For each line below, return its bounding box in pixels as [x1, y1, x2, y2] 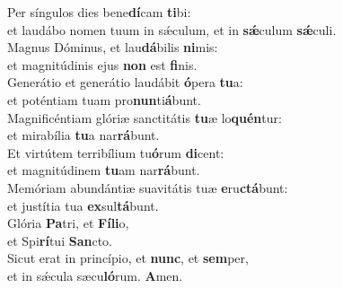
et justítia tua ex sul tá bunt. [7, 196, 159, 214]
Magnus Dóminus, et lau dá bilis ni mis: [7, 38, 218, 57]
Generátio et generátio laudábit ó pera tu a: [7, 73, 243, 92]
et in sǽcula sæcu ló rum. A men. [7, 266, 183, 284]
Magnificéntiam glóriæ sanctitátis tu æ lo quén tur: [7, 108, 282, 127]
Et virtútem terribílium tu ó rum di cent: [7, 143, 224, 161]
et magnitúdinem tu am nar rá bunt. [7, 161, 200, 179]
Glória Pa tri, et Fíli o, [7, 214, 129, 232]
